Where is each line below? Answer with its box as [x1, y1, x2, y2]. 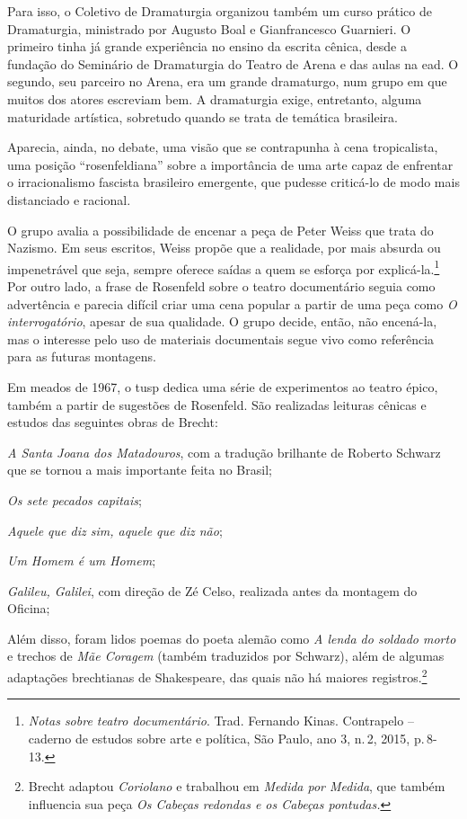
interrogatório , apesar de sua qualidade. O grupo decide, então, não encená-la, [7, 312, 437, 331]
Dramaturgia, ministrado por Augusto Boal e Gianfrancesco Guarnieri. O [7, 19, 411, 38]
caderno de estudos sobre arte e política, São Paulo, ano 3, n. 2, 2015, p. [28, 728, 425, 747]
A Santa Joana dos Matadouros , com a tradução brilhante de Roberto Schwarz [7, 442, 441, 461]
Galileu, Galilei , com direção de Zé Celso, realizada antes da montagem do [7, 581, 418, 600]
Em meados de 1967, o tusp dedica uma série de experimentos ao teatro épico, [7, 377, 438, 396]
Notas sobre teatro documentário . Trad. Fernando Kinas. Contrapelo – [28, 711, 414, 730]
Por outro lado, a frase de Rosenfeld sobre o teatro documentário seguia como [7, 276, 436, 295]
